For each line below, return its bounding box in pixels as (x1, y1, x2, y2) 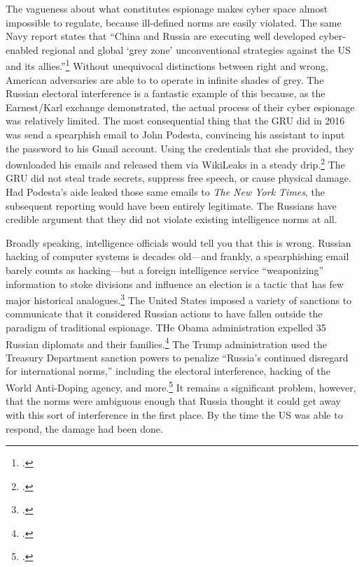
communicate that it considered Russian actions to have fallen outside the (6, 306, 323, 321)
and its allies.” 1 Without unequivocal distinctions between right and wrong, (6, 57, 328, 73)
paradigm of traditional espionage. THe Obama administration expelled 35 (6, 320, 326, 335)
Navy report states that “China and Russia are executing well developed (6, 29, 316, 43)
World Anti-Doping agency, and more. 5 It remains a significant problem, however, (6, 378, 356, 394)
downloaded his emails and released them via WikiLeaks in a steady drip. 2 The (6, 155, 345, 171)
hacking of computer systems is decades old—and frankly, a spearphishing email (6, 249, 349, 264)
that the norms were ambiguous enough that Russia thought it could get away (6, 394, 341, 408)
